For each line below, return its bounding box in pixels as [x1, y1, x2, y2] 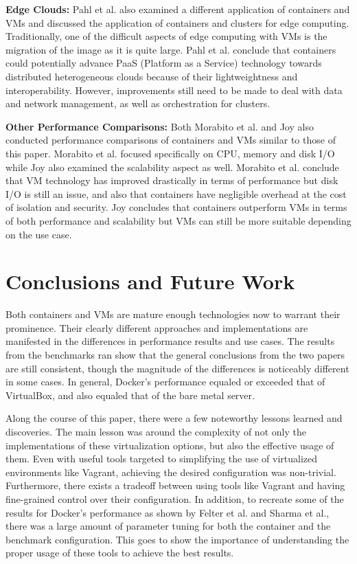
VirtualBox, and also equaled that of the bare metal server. [5, 387, 255, 402]
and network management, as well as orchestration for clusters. [5, 96, 270, 111]
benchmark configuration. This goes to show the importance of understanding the [5, 532, 349, 546]
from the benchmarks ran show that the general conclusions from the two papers [5, 348, 345, 361]
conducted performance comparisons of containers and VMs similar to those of [5, 133, 336, 147]
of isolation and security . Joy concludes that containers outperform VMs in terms [5, 200, 347, 214]
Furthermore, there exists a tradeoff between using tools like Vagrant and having [5, 478, 345, 493]
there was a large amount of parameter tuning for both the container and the [5, 519, 331, 533]
